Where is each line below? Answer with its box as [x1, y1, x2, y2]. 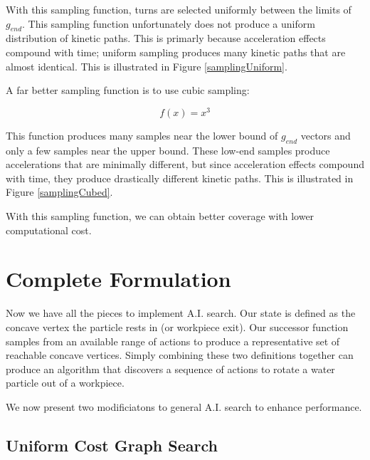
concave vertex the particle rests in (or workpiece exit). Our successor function [6, 319, 349, 334]
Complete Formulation [6, 264, 231, 293]
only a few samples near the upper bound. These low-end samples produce [6, 142, 330, 157]
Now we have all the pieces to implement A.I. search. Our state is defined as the [6, 305, 356, 320]
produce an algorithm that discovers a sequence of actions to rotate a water [6, 361, 335, 376]
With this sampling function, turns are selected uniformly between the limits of [6, 2, 351, 16]
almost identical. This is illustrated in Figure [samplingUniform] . [6, 58, 287, 73]
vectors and [300, 127, 351, 142]
